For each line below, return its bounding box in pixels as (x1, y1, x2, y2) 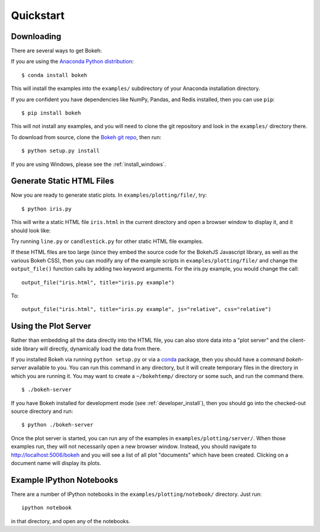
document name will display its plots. (11, 459, 101, 466)
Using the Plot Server (11, 321, 91, 331)
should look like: (11, 227, 51, 234)
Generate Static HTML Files (11, 176, 114, 186)
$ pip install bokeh (21, 110, 81, 117)
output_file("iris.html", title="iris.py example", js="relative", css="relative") (21, 306, 272, 313)
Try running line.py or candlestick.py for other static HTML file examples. (11, 238, 204, 245)
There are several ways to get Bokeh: (11, 47, 102, 55)
